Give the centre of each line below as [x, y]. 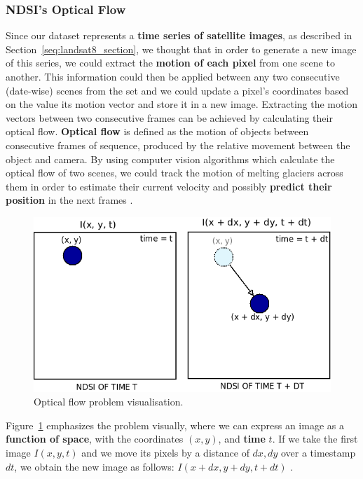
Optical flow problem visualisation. [109, 402]
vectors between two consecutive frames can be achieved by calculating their [169, 117]
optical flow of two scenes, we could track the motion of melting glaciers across [174, 173]
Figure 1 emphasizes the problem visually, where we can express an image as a [175, 425]
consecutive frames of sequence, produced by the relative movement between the [178, 145]
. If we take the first [315, 439]
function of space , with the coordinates [95, 439]
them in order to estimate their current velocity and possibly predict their [169, 186]
